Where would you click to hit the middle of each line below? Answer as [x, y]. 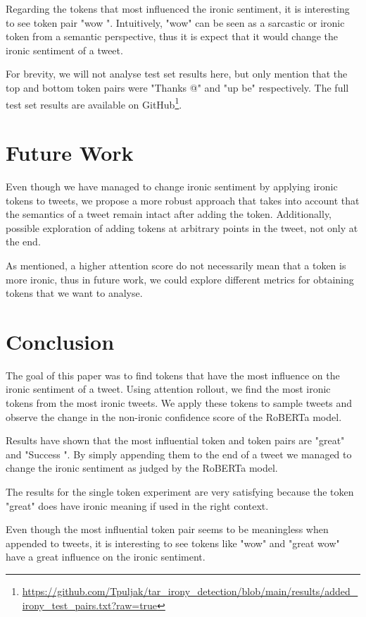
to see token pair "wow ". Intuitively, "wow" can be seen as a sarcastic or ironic [175, 22]
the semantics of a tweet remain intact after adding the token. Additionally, [169, 214]
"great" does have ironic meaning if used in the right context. [137, 505]
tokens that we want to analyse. [74, 293]
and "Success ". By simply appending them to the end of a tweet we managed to [179, 454]
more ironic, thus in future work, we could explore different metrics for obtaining [180, 279]
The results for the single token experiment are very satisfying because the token [180, 491]
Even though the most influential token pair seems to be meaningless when [167, 529]
